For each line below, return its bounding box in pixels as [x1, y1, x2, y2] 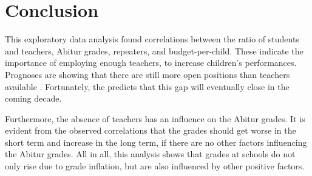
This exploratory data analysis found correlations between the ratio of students [5, 33, 299, 45]
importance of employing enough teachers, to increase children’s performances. [5, 56, 297, 69]
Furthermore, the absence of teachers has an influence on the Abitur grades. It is [5, 112, 305, 125]
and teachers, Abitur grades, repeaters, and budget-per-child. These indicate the [5, 44, 304, 57]
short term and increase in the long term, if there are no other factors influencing [5, 135, 307, 148]
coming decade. [5, 92, 62, 105]
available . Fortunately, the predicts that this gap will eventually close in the [5, 80, 290, 93]
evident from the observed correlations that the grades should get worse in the [5, 124, 296, 137]
